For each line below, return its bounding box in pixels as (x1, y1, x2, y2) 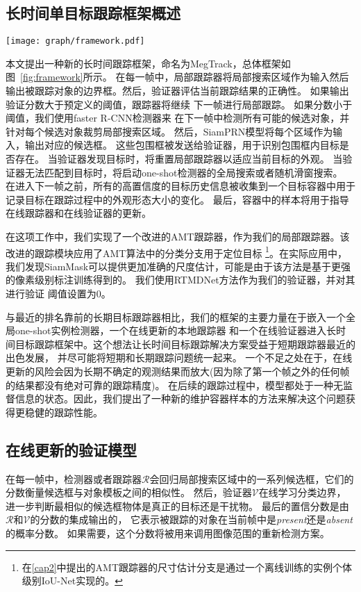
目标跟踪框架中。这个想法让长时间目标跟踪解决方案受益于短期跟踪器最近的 (15, 336, 355, 351)
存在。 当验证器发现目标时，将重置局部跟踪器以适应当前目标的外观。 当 (15, 151, 343, 166)
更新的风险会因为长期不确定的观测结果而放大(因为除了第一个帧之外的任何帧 (6, 363, 350, 378)
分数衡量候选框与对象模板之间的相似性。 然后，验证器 (6, 485, 252, 500)
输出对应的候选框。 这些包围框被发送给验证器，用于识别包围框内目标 (24, 138, 339, 152)
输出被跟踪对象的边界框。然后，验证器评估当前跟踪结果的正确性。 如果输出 (6, 83, 349, 98)
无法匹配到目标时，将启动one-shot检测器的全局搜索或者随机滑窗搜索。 (24, 165, 343, 179)
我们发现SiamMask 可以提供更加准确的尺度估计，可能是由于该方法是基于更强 (6, 258, 351, 273)
